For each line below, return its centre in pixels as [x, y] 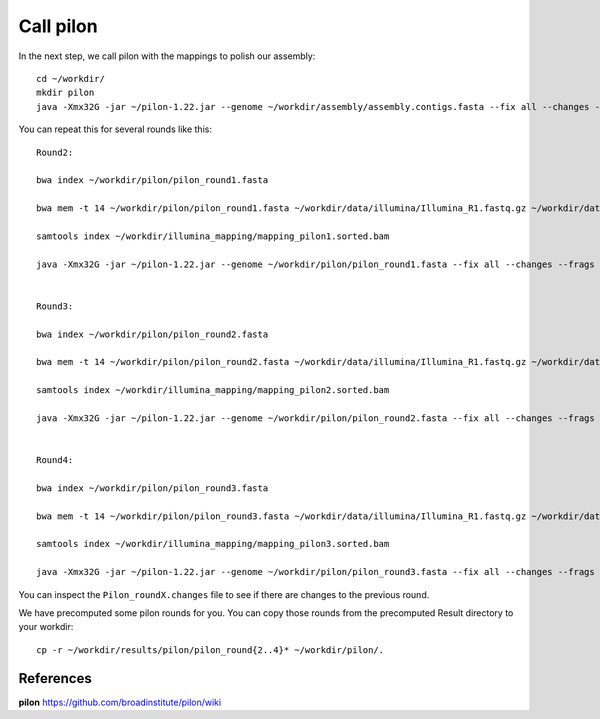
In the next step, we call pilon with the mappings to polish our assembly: [167, 56]
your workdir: [46, 627]
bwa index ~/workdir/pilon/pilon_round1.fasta [152, 180]
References [55, 678]
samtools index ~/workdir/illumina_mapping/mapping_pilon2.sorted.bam [213, 390]
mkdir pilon [65, 93]
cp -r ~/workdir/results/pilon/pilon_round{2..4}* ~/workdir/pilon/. [210, 649]
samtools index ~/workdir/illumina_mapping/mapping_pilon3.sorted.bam [213, 544]
